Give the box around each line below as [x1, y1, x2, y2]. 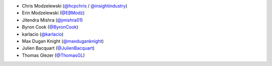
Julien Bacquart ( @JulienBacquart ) [22, 45, 95, 51]
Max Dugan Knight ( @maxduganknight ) [22, 38, 104, 44]
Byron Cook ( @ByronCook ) [22, 24, 79, 30]
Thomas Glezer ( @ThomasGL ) [22, 52, 85, 58]
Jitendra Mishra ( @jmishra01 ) [22, 17, 83, 23]
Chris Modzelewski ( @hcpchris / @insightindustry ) [22, 3, 128, 9]
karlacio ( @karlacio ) [22, 31, 64, 37]
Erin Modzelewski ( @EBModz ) [22, 10, 85, 16]
